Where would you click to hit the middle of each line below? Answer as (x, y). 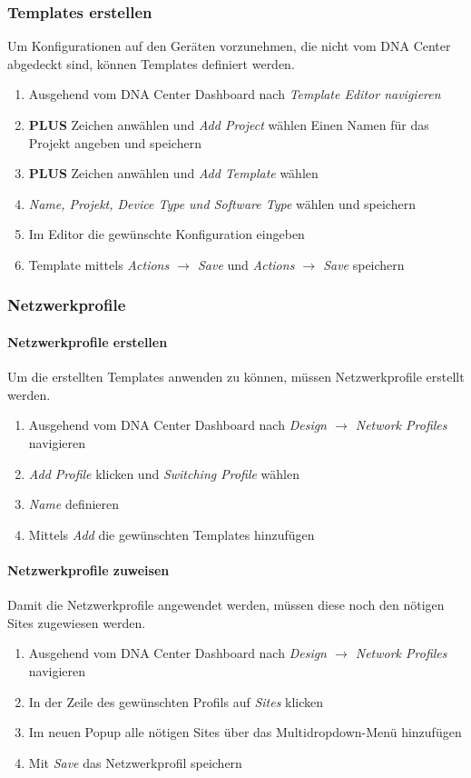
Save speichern (364, 264)
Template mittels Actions (99, 264)
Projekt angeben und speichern (115, 142)
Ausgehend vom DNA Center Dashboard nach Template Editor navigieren (235, 94)
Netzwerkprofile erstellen (88, 342)
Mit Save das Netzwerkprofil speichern (135, 762)
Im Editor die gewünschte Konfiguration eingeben (167, 234)
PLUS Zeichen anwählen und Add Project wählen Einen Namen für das (229, 125)
